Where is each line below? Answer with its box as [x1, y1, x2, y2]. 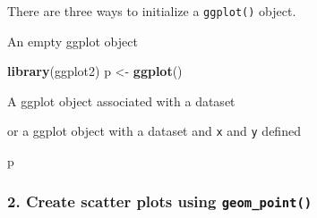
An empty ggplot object [7, 31, 138, 50]
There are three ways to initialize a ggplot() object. [7, 2, 296, 20]
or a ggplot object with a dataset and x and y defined [7, 122, 301, 140]
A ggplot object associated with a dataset [7, 91, 236, 110]
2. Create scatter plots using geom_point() [7, 189, 313, 212]
